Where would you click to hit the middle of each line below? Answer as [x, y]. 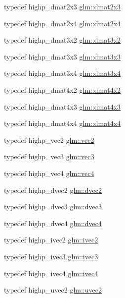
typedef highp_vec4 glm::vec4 [49, 173]
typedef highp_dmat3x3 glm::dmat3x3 [62, 56]
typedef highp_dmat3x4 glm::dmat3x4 [62, 73]
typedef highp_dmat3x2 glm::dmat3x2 [62, 40]
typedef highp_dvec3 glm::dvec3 [53, 207]
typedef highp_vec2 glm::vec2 [49, 140]
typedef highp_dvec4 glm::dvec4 [53, 223]
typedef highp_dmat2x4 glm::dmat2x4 [62, 23]
